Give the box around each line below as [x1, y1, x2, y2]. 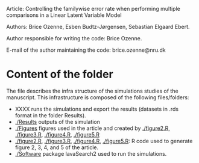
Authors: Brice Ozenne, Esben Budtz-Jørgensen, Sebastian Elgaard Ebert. [6, 23, 190, 30]
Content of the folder [6, 67, 113, 81]
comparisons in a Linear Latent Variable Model [6, 11, 122, 19]
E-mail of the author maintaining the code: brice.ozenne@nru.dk [6, 46, 166, 54]
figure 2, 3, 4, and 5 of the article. [14, 144, 98, 151]
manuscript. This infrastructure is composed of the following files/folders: [6, 93, 189, 101]
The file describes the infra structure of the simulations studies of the [6, 87, 179, 94]
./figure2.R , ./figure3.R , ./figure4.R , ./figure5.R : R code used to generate [14, 137, 193, 144]
